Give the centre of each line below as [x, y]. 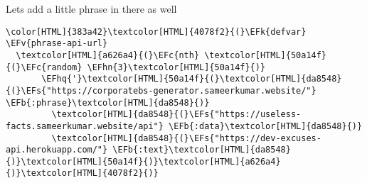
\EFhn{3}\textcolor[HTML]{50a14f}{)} [176, 67]
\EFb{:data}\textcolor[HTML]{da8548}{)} [266, 126]
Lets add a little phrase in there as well [91, 9]
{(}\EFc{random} [44, 67]
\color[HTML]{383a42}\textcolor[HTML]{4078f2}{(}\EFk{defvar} [156, 32]
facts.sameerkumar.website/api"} [85, 126]
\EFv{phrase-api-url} [57, 44]
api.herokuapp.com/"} [57, 150]
